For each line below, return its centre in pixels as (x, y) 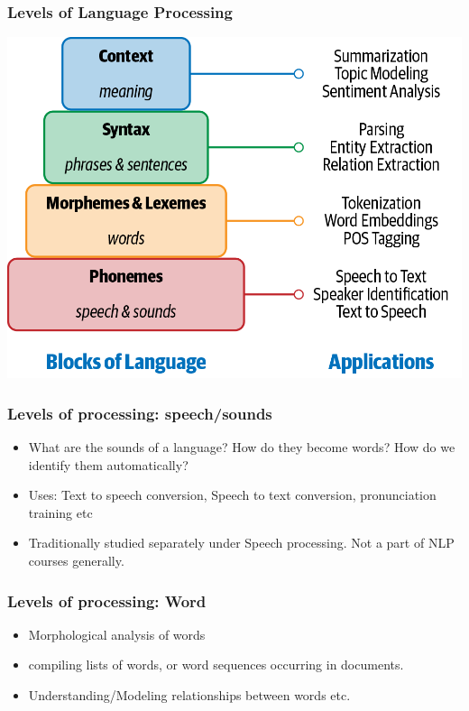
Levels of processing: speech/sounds (140, 413)
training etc (60, 512)
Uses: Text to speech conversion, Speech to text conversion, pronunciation (232, 495)
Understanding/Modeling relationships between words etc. (189, 695)
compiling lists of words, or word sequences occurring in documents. (216, 665)
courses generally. (76, 560)
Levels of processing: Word (107, 600)
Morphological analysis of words (117, 634)
